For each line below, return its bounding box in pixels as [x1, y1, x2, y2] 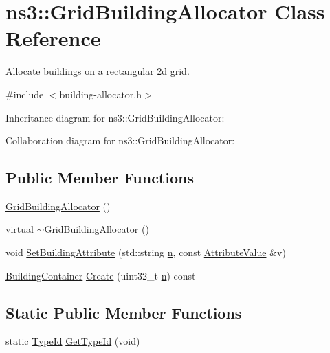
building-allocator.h [59, 87, 142, 101]
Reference [5, 24, 101, 52]
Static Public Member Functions [5, 301, 242, 323]
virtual [5, 222, 34, 236]
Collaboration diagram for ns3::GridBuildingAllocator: [5, 133, 235, 148]
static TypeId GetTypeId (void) [5, 334, 140, 348]
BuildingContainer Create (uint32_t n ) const [5, 268, 196, 282]
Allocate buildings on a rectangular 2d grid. [5, 64, 190, 78]
